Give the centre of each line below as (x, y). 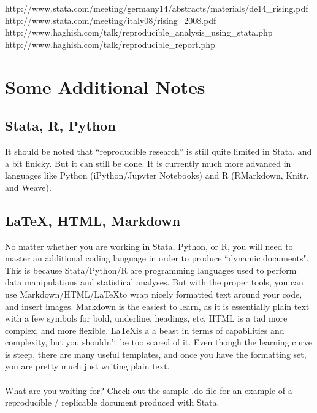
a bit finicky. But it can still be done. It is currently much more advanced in (148, 163)
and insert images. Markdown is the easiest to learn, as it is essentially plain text (157, 306)
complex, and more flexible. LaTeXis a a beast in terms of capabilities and (145, 330)
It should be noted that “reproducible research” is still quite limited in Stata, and (158, 151)
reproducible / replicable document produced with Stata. (112, 402)
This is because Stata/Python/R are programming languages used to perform (151, 270)
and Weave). (28, 187)
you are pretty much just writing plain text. (87, 366)
